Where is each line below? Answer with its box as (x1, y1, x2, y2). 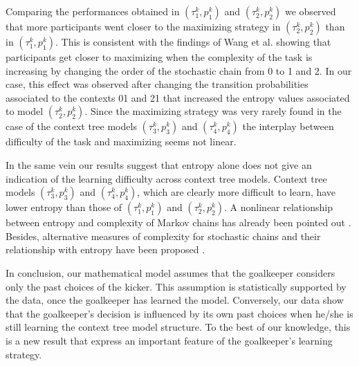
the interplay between (242, 119, 334, 134)
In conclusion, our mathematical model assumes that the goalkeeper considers (6, 265, 335, 280)
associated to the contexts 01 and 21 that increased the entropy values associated (6, 90, 350, 104)
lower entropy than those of (6, 200, 122, 214)
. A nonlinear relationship (224, 200, 333, 214)
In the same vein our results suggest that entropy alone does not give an (6, 157, 312, 172)
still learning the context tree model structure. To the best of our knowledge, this (6, 320, 351, 334)
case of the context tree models (6, 119, 137, 134)
